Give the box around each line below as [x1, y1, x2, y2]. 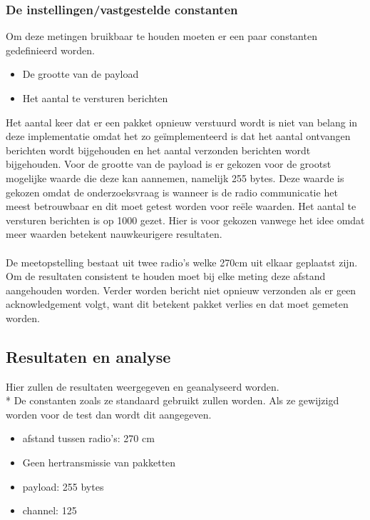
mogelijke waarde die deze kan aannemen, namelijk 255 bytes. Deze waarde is [6, 170, 344, 185]
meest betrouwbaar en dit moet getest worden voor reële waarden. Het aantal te [6, 199, 356, 214]
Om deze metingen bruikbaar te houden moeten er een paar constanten [6, 29, 317, 44]
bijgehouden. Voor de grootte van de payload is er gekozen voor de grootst [6, 156, 332, 171]
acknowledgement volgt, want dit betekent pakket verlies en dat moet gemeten [6, 296, 349, 311]
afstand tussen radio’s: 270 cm [22, 431, 155, 446]
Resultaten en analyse [6, 345, 171, 367]
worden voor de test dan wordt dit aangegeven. [6, 406, 212, 421]
